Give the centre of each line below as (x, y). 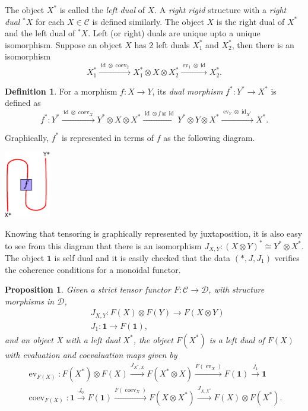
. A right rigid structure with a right (220, 10)
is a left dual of (237, 339)
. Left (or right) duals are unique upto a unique (174, 33)
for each (50, 21)
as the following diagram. (209, 137)
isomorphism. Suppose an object (63, 44)
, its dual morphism (188, 91)
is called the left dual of (102, 10)
